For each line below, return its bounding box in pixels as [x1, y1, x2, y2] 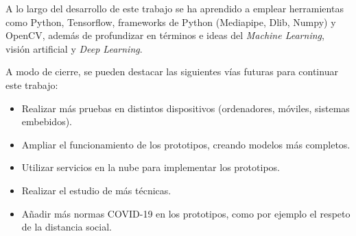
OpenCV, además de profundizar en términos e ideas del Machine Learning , [5, 28, 324, 42]
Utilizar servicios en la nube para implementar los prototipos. [21, 160, 280, 174]
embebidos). [21, 114, 72, 129]
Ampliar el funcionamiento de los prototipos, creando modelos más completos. [21, 137, 351, 151]
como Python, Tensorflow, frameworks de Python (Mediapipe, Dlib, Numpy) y [5, 14, 336, 29]
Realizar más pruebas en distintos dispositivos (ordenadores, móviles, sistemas [21, 101, 350, 115]
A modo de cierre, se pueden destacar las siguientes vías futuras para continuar [5, 64, 338, 79]
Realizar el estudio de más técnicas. [21, 183, 171, 197]
